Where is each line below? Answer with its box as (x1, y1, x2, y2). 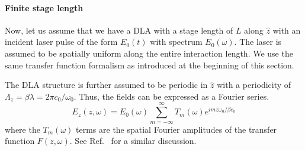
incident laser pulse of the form (5, 35, 118, 48)
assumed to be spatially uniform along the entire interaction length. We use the (5, 47, 293, 59)
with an (272, 24, 301, 36)
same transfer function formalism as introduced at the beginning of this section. (5, 58, 294, 71)
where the (5, 123, 40, 135)
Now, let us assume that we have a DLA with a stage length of (5, 24, 233, 36)
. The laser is (234, 35, 282, 48)
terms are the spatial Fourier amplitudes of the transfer (76, 123, 277, 135)
